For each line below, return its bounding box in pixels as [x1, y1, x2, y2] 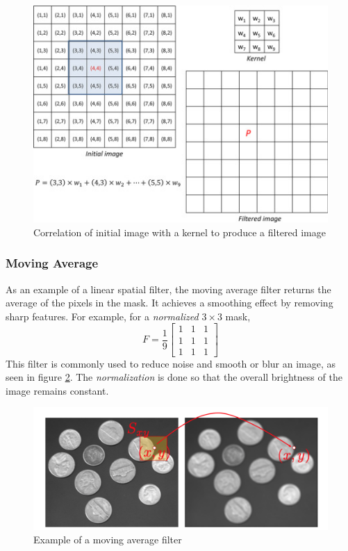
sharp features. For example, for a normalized [6, 309, 199, 323]
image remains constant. [6, 383, 109, 397]
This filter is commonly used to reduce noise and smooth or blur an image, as [6, 356, 336, 370]
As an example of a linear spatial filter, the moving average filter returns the [6, 281, 331, 296]
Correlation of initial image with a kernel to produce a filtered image [33, 224, 326, 239]
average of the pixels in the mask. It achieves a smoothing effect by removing [6, 295, 333, 310]
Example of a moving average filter [33, 532, 182, 547]
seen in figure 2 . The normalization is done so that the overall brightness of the [6, 370, 342, 384]
